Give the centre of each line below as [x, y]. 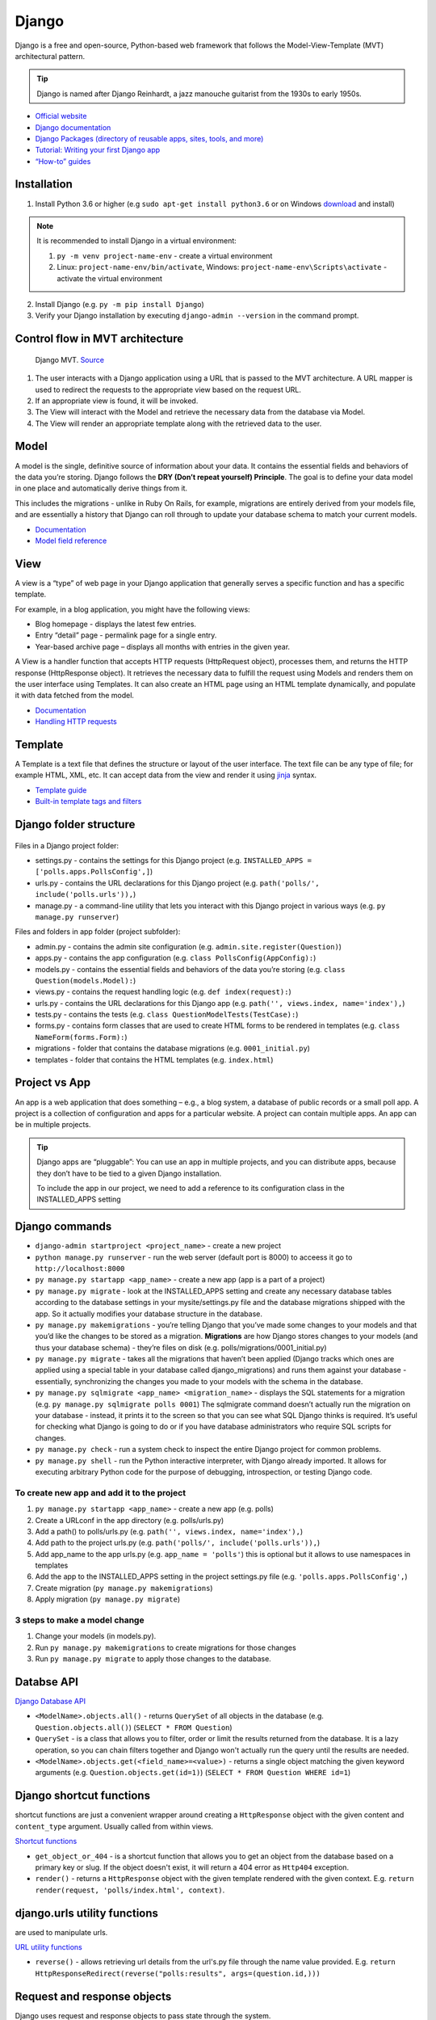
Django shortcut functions [83, 1796]
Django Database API [50, 1702]
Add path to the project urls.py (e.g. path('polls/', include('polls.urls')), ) [178, 1542]
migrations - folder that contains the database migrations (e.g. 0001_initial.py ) [173, 1048]
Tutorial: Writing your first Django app [98, 150]
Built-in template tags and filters [88, 802]
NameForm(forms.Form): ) [82, 1037]
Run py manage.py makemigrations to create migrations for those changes [166, 1648]
